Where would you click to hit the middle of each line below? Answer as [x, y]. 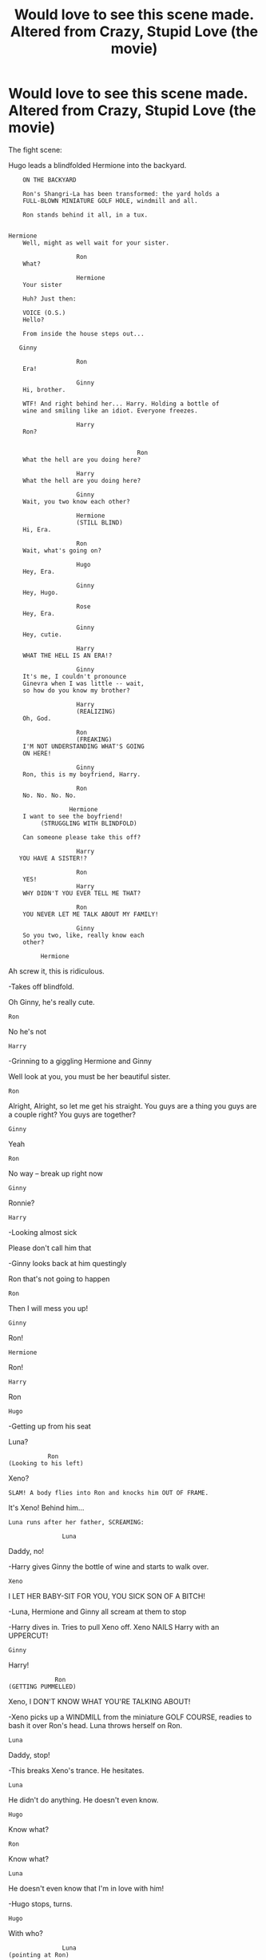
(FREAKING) [94, 739]
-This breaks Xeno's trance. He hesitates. [76, 1770]
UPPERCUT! [28, 1635]
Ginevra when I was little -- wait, [84, 683]
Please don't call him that [50, 1248]
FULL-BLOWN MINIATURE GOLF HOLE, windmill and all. [110, 201]
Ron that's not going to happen [59, 1279]
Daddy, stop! [29, 1755]
